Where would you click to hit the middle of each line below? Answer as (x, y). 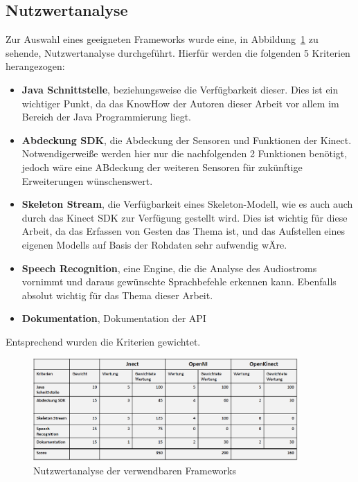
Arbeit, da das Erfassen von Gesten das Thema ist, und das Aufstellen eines (183, 231)
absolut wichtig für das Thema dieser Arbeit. (117, 295)
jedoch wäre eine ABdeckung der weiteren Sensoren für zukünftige (162, 167)
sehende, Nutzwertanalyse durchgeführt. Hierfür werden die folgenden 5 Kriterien (178, 52)
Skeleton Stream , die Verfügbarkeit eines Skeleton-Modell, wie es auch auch (187, 204)
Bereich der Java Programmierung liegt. (107, 117)
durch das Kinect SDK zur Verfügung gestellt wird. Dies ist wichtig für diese (185, 217)
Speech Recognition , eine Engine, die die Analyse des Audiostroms (169, 268)
